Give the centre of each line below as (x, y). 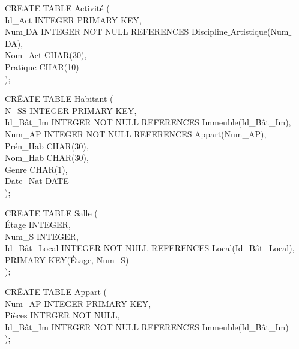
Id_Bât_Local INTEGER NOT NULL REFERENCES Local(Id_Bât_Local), (150, 248)
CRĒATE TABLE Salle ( (51, 213)
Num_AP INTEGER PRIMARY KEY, (78, 303)
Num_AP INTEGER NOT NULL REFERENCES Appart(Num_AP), (136, 133)
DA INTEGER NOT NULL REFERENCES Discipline (126, 31)
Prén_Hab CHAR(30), (47, 145)
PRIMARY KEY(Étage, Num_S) (67, 259)
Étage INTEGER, (38, 225)
